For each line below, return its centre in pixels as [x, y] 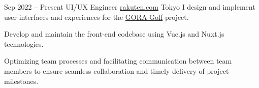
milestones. [21, 81]
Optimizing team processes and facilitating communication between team [118, 61]
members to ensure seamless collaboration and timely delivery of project [117, 70]
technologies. [24, 43]
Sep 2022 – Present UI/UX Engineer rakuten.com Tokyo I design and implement [130, 7]
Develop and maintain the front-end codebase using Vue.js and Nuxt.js [114, 34]
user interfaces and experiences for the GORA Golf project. [96, 17]
